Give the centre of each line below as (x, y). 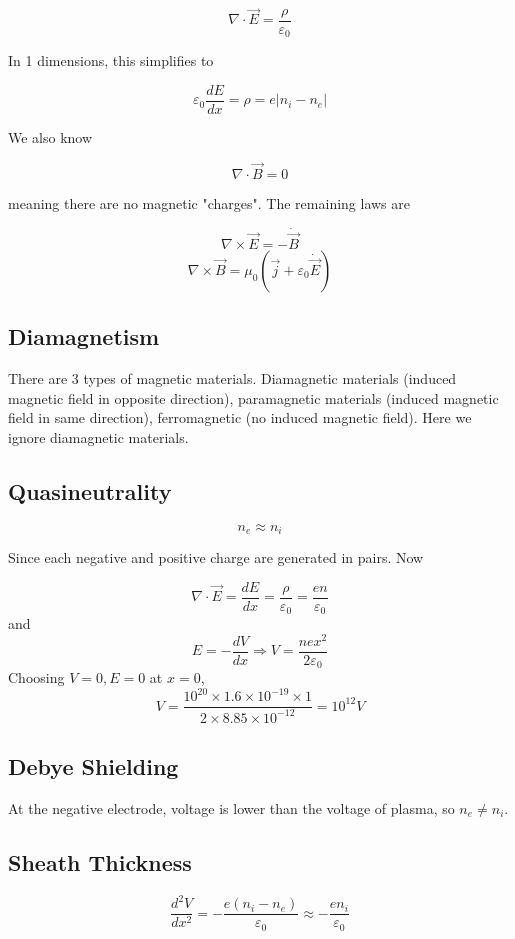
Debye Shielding (93, 766)
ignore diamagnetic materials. (98, 436)
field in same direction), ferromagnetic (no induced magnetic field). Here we (240, 417)
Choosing (36, 677)
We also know (50, 136)
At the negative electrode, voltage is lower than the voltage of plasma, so (231, 808)
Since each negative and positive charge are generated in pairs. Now (216, 557)
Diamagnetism (84, 336)
